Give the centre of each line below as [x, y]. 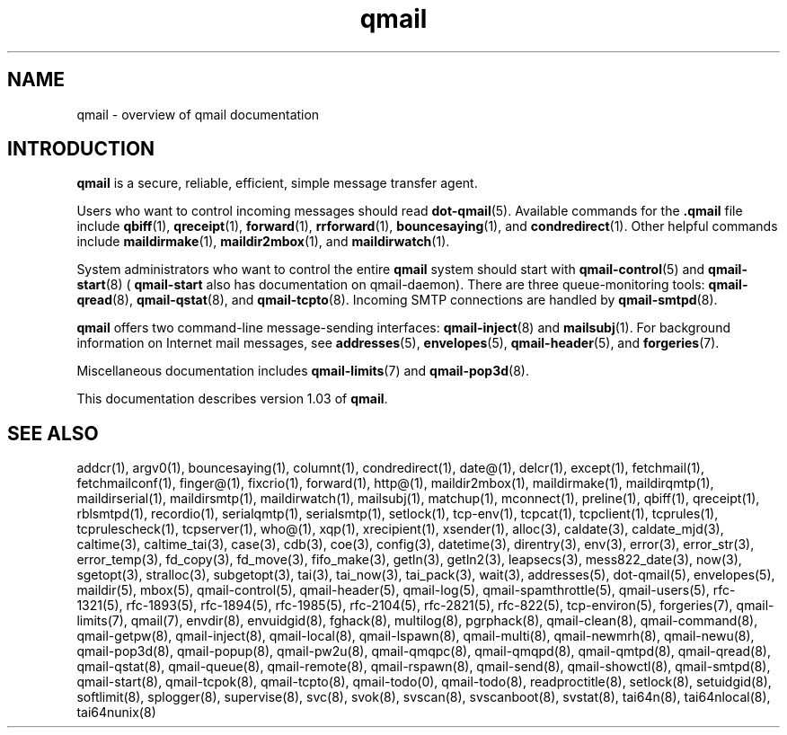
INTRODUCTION [81, 149]
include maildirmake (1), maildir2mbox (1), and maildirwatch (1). [263, 242]
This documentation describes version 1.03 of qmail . [232, 399]
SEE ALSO [53, 433]
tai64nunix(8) [116, 713]
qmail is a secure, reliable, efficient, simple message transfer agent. [277, 183]
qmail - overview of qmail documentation [198, 114]
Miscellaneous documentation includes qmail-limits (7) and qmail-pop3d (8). [303, 371]
